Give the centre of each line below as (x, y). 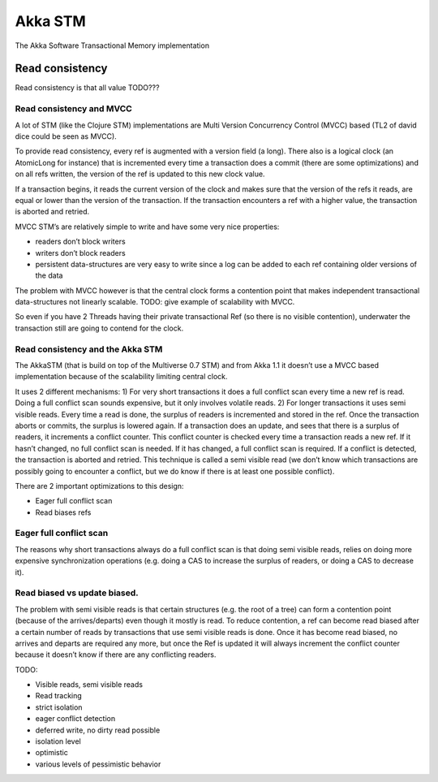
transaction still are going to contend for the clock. (99, 328)
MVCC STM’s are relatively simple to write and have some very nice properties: (147, 227)
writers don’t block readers (80, 253)
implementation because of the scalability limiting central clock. (121, 377)
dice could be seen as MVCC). (66, 136)
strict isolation (59, 707)
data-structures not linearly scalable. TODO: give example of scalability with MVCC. (155, 302)
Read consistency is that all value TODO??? (87, 88)
